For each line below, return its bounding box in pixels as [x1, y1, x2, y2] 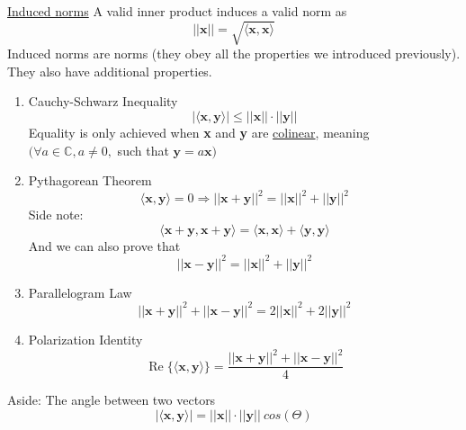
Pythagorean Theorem [28, 171, 152, 190]
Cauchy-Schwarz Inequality [28, 92, 178, 111]
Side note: [28, 205, 84, 224]
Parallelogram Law [28, 282, 132, 301]
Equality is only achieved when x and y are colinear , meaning [28, 122, 370, 141]
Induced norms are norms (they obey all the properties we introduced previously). [7, 44, 461, 63]
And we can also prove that [28, 236, 181, 255]
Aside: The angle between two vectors [7, 390, 216, 409]
